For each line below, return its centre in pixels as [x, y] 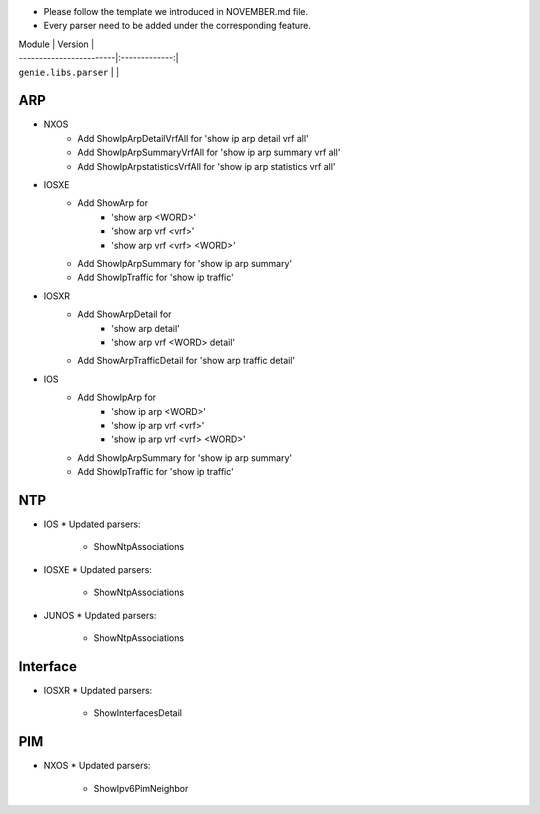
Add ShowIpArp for [117, 397]
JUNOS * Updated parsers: [100, 615]
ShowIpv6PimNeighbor [141, 788]
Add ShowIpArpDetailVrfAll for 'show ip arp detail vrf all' [193, 138]
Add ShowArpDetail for [124, 314]
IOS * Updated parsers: [92, 524]
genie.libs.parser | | [69, 72]
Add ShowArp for [113, 203]
